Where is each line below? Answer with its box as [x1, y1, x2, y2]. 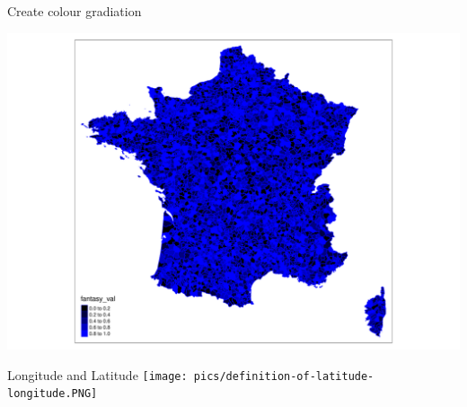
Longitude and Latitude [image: [7, 365, 188, 384]
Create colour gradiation [7, 2, 142, 20]
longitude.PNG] [7, 387, 98, 401]
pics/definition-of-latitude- [193, 369, 374, 383]
